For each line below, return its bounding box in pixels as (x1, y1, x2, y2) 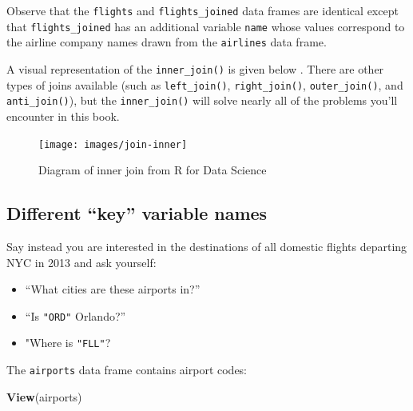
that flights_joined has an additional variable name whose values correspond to (6, 18, 405, 34)
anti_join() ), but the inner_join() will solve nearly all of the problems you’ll (6, 92, 398, 109)
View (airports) (6, 388, 82, 405)
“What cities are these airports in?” (25, 281, 201, 297)
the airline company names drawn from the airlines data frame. (6, 34, 327, 50)
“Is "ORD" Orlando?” (25, 307, 126, 324)
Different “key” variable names (6, 201, 268, 225)
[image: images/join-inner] (38, 138, 188, 150)
